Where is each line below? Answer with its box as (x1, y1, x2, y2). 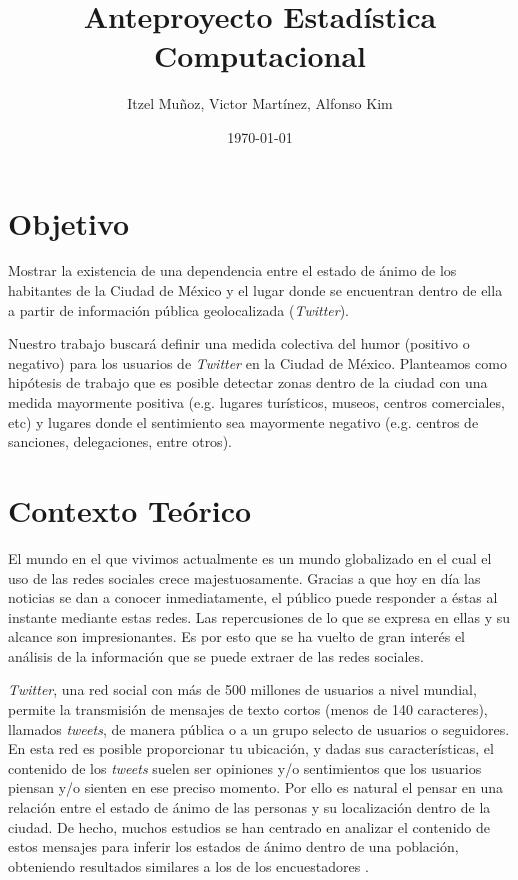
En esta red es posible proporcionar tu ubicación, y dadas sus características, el (8, 738, 494, 759)
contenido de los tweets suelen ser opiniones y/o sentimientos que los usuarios (8, 757, 482, 778)
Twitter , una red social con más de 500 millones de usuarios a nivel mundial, (8, 679, 477, 700)
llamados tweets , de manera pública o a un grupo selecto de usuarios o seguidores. (8, 718, 510, 739)
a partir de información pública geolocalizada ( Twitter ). (8, 299, 349, 320)
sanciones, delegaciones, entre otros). (8, 431, 232, 452)
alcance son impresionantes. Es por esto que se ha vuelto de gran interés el (8, 626, 466, 647)
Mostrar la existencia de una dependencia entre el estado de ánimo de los (8, 260, 457, 281)
